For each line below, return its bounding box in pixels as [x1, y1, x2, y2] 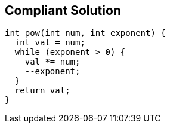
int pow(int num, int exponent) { [5, 28, 166, 38]
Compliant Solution [5, 3, 121, 18]
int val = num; [14, 38, 85, 48]
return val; [14, 86, 70, 96]
